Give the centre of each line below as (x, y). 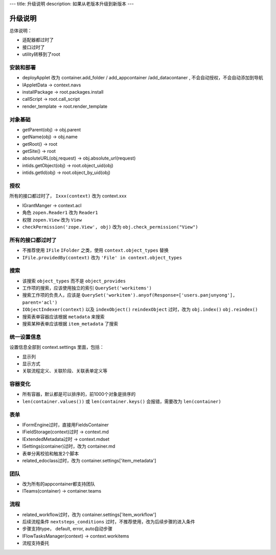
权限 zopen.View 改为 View (52, 219)
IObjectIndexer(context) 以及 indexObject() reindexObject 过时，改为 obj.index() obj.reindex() (140, 309)
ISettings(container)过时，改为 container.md (69, 446)
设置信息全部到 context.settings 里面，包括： (57, 347)
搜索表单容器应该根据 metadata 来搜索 (63, 317)
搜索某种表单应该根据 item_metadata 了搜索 (70, 324)
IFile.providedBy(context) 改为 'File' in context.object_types (102, 257)
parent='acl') (40, 302)
